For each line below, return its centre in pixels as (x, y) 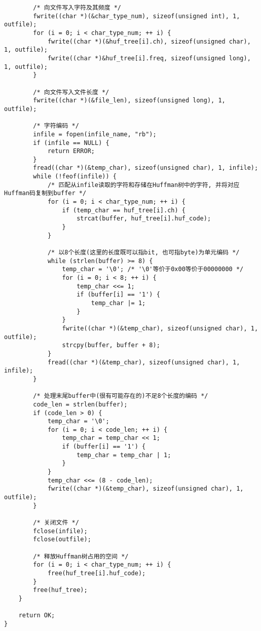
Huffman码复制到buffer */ (45, 193)
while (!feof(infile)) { (75, 177)
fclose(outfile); (62, 540)
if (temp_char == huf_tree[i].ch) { (124, 210)
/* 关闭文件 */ (56, 523)
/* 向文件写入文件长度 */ (71, 92)
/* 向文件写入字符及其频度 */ (77, 8)
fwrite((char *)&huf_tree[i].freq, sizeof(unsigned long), (149, 58)
